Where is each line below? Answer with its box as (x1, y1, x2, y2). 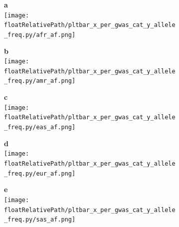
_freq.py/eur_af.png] (4, 170, 76, 177)
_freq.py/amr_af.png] (4, 77, 76, 85)
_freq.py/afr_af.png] (4, 31, 76, 38)
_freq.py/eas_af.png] (4, 124, 76, 131)
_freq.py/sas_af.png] (4, 216, 76, 224)
